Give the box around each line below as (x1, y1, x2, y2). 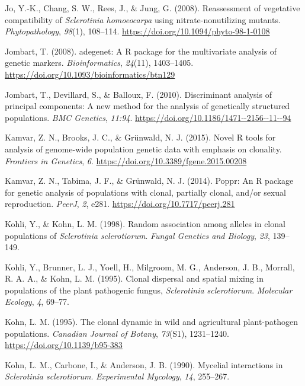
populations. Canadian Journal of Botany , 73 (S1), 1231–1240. (5, 327, 230, 339)
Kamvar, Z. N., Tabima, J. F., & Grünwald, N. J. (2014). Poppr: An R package (5, 174, 294, 187)
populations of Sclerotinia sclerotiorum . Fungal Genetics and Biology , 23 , (5, 229, 270, 241)
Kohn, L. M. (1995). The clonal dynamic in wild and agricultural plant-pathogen (5, 315, 298, 328)
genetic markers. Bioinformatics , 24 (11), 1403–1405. (5, 56, 194, 69)
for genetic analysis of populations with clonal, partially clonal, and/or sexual (5, 186, 286, 198)
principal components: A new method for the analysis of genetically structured (5, 100, 290, 112)
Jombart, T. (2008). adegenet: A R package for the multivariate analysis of (5, 44, 277, 57)
